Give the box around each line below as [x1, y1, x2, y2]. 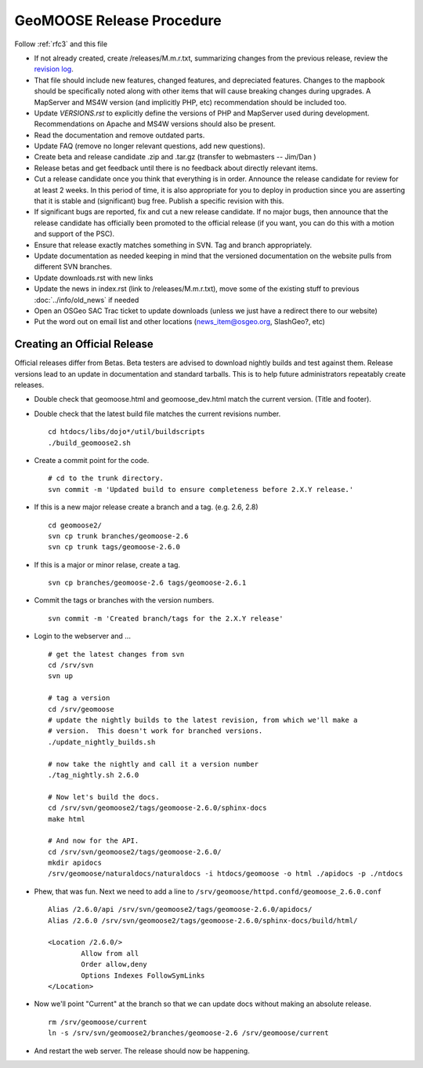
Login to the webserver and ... [34, 632, 131, 641]
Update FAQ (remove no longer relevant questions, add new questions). [34, 141, 266, 151]
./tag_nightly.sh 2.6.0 [48, 770, 139, 779]
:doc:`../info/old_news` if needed [34, 295, 139, 304]
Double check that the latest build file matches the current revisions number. [34, 409, 281, 418]
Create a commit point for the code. [34, 455, 150, 465]
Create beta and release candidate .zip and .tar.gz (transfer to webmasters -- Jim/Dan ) [34, 152, 316, 162]
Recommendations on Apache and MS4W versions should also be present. [34, 119, 276, 129]
